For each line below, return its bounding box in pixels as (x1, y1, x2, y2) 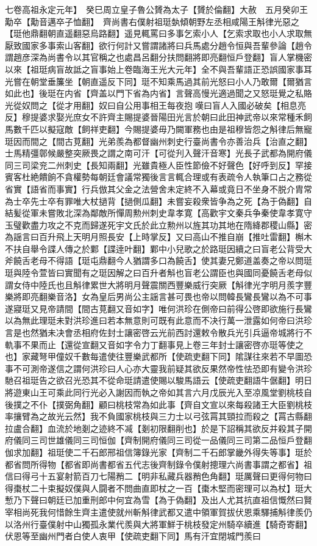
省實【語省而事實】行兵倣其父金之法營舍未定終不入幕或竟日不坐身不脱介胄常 (5, 182, 312, 195)
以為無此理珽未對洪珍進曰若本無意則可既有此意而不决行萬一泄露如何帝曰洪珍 (5, 314, 312, 327)
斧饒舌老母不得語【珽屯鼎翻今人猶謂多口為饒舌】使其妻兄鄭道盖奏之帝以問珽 (5, 254, 312, 267)
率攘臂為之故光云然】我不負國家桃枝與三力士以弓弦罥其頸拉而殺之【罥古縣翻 (5, 410, 312, 423)
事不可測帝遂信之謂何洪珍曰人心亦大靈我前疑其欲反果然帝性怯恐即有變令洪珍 (5, 362, 312, 374)
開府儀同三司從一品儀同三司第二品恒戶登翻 (141, 434, 312, 446)
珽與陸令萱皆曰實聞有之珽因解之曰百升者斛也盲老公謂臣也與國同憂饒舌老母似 (5, 266, 312, 279)
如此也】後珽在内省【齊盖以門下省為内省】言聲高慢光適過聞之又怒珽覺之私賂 (5, 87, 312, 100)
